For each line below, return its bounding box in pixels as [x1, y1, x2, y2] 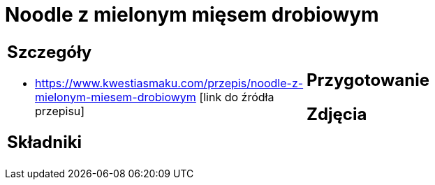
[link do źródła [199, 89, 274, 104]
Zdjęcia [307, 103, 367, 124]
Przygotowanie [307, 69, 429, 90]
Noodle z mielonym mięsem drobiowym [5, 3, 379, 27]
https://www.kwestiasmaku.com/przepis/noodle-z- [35, 75, 304, 90]
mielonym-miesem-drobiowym [35, 89, 196, 104]
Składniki [7, 131, 82, 152]
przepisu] [35, 103, 85, 118]
